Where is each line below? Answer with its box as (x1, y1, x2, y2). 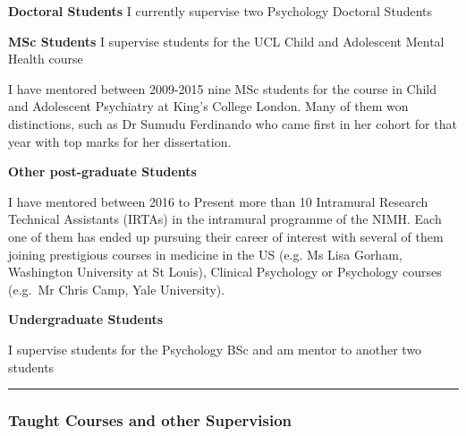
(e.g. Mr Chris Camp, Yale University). (8, 279, 225, 298)
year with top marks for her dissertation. (8, 132, 232, 150)
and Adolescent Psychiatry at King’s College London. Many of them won (8, 97, 409, 115)
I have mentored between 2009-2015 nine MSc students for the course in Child (8, 79, 437, 98)
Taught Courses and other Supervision (8, 409, 292, 432)
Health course (8, 49, 83, 68)
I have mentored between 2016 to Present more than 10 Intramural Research (8, 192, 428, 210)
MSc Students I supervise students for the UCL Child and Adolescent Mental (8, 31, 445, 50)
